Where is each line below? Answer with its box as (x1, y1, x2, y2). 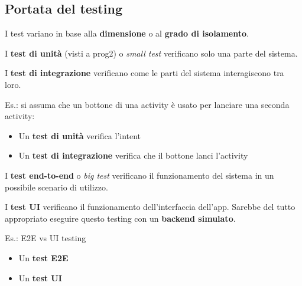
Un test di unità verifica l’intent (18, 129, 141, 142)
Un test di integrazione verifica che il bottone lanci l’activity (18, 149, 248, 162)
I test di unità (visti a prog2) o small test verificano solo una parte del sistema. (5, 47, 298, 59)
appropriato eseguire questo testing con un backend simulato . (5, 212, 236, 224)
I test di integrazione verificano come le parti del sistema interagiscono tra (5, 67, 284, 79)
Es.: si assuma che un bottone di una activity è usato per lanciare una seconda (5, 98, 290, 110)
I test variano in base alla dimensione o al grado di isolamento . (5, 27, 249, 40)
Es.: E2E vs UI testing (5, 232, 86, 244)
